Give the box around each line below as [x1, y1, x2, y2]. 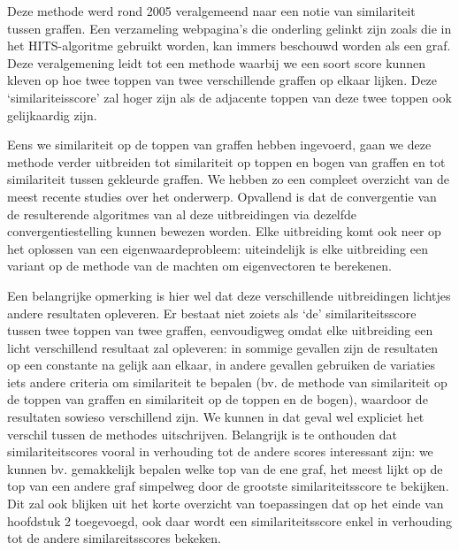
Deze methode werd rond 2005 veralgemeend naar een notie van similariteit [7, 2, 416, 19]
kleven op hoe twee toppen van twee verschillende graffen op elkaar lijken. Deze [7, 71, 438, 89]
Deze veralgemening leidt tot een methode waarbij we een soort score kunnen [7, 53, 425, 72]
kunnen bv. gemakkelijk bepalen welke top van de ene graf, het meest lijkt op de [7, 459, 443, 477]
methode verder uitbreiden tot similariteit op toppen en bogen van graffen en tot [7, 152, 446, 171]
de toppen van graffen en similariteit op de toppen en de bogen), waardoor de [7, 390, 428, 409]
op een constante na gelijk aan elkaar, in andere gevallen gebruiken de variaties [7, 355, 436, 374]
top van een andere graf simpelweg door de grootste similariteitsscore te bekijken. [7, 477, 449, 495]
